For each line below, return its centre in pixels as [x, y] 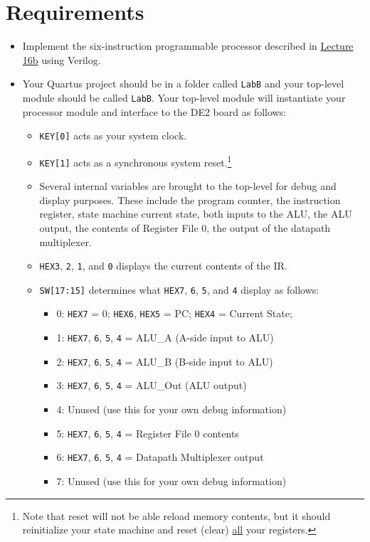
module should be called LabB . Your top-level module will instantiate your [184, 97]
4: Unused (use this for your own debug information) [171, 409]
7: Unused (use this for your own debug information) [171, 481]
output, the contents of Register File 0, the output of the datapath [185, 227]
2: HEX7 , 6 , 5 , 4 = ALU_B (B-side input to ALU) [165, 361]
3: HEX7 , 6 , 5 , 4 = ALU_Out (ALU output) [152, 385]
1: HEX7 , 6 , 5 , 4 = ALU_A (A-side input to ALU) [165, 338]
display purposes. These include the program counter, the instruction [190, 200]
